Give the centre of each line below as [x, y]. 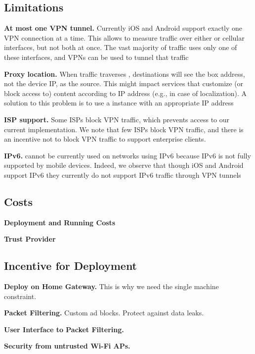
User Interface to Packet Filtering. [64, 329]
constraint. [20, 296]
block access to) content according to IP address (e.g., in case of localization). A [125, 93]
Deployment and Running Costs [60, 222]
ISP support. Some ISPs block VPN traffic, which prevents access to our [117, 119]
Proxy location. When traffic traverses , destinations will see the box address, [125, 74]
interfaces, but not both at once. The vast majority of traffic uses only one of [121, 47]
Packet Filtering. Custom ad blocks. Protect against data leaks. [104, 313]
